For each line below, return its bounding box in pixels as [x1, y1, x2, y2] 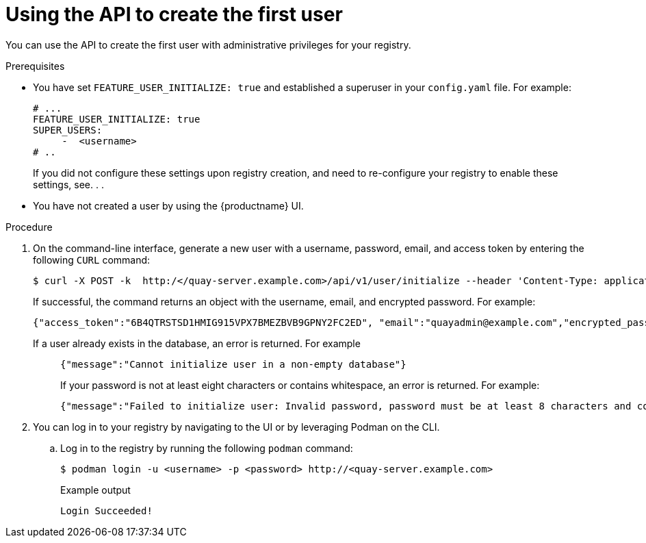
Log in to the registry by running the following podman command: [60, 442, 353, 454]
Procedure [5, 220, 53, 233]
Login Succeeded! [60, 505, 153, 516]
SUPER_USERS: [33, 124, 103, 136]
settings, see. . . [33, 178, 105, 190]
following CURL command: [33, 253, 151, 266]
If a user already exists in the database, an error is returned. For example [33, 337, 361, 349]
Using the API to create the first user [5, 3, 343, 26]
